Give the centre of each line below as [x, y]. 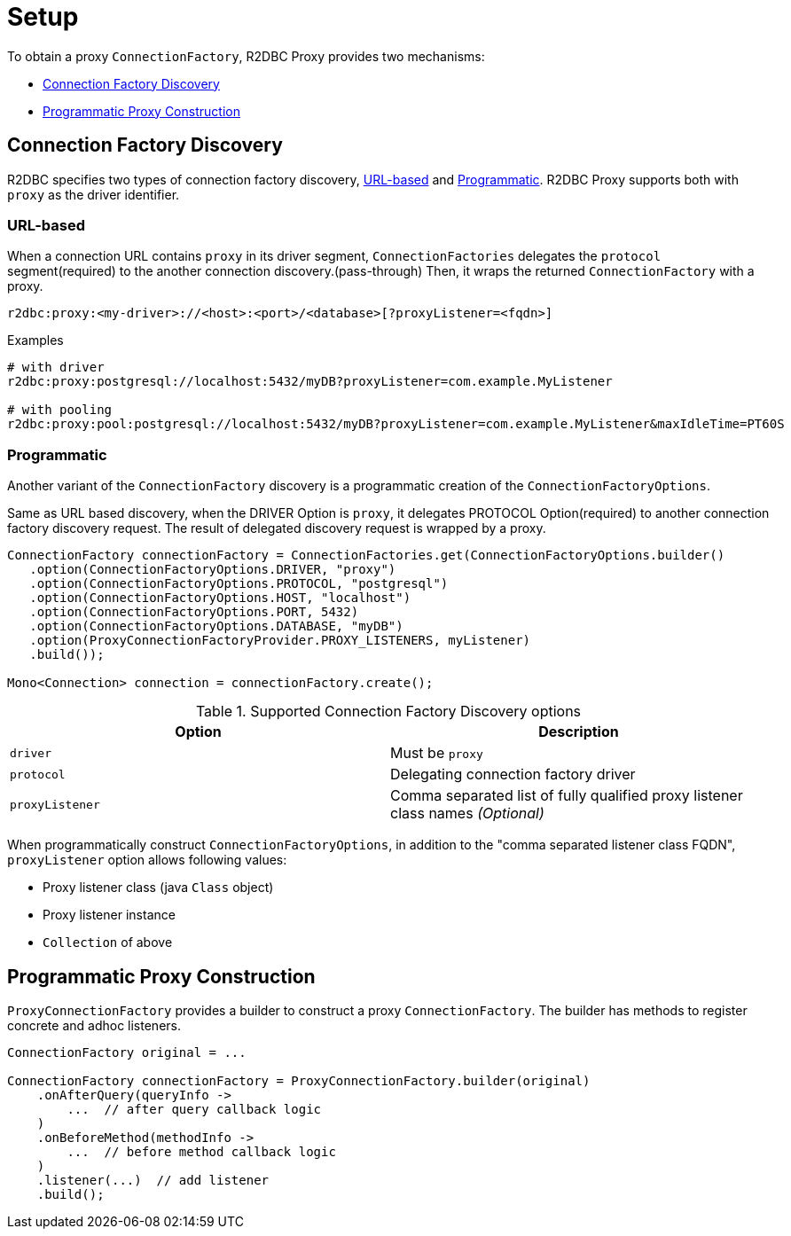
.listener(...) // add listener [153, 1180]
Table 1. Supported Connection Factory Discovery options [388, 712]
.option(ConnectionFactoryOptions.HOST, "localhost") [220, 598]
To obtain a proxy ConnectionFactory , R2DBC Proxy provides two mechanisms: [246, 56]
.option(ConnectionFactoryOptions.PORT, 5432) [194, 612]
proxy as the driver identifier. [94, 194]
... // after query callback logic [194, 1109]
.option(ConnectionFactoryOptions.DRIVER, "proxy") [213, 570]
